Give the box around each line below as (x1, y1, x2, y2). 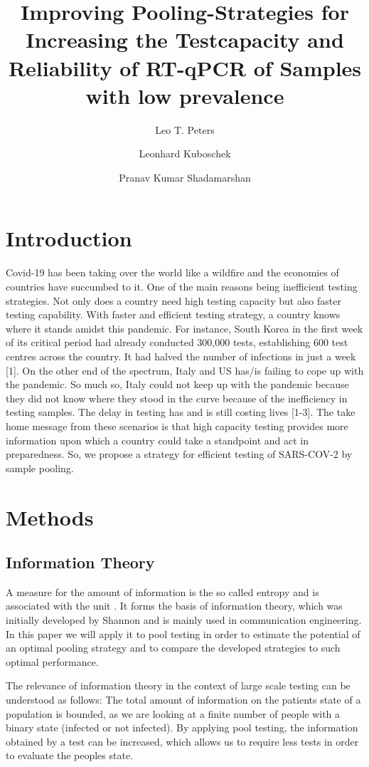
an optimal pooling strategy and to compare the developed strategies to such (6, 640, 341, 655)
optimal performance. (6, 654, 99, 669)
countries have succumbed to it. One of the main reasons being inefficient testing (6, 279, 358, 293)
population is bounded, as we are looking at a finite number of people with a (6, 706, 341, 721)
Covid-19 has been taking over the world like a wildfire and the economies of (6, 265, 339, 280)
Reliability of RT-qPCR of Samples (8, 53, 362, 82)
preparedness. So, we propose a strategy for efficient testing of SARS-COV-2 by (6, 447, 353, 461)
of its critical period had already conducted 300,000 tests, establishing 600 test (6, 335, 348, 350)
